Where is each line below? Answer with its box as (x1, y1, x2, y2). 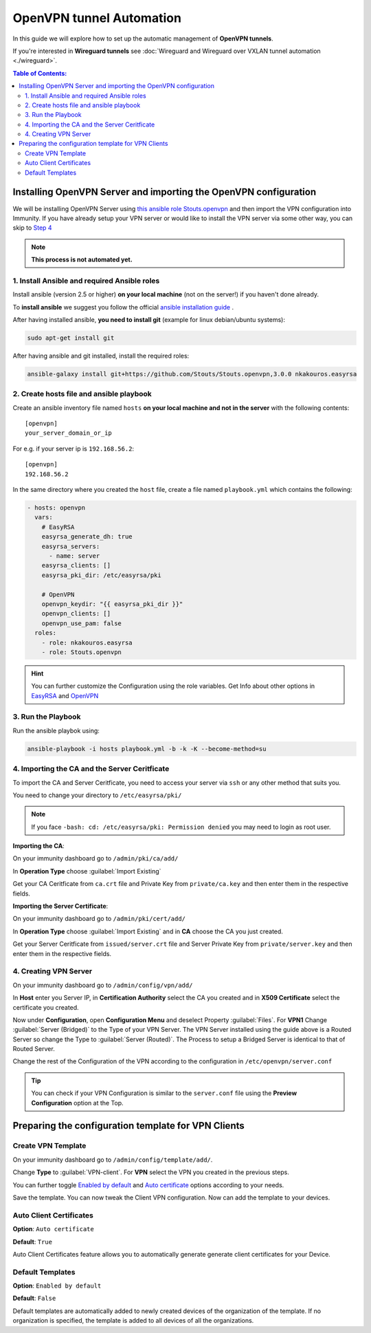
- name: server (49, 552, 100, 560)
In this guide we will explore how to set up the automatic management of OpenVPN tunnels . (12, 34, 274, 43)
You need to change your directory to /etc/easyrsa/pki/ (12, 791, 182, 799)
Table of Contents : (12, 69, 67, 77)
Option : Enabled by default (12, 1281, 102, 1290)
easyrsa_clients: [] (41, 561, 111, 570)
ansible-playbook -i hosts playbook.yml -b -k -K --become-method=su (27, 745, 267, 752)
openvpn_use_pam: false (41, 619, 122, 627)
